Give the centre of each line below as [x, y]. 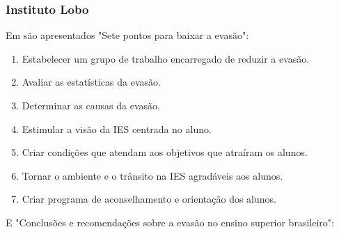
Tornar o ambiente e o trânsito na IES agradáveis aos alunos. [152, 175]
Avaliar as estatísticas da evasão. [91, 82]
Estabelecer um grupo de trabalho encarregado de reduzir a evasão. [166, 58]
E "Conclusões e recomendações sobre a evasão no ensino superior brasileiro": [170, 222]
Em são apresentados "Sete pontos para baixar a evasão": [127, 35]
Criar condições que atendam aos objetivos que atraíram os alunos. [165, 152]
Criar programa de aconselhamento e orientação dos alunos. [149, 199]
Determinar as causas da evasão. [91, 105]
